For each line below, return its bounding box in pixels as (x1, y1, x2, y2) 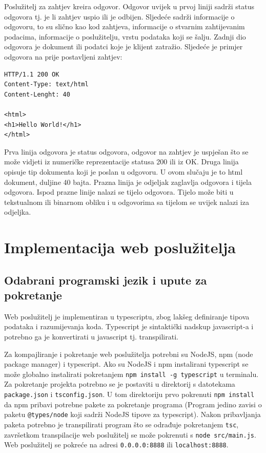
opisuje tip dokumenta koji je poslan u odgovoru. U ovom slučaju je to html (4, 166, 243, 177)
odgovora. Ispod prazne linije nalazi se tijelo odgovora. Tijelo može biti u (4, 186, 234, 197)
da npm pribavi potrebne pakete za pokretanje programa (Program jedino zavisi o (4, 399, 262, 409)
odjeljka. (4, 206, 31, 217)
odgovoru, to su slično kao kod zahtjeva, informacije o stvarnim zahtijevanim (4, 21, 245, 32)
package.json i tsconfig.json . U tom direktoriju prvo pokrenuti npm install (4, 389, 255, 400)
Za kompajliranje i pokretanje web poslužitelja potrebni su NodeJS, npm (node (4, 348, 253, 359)
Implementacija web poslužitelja (4, 237, 236, 258)
